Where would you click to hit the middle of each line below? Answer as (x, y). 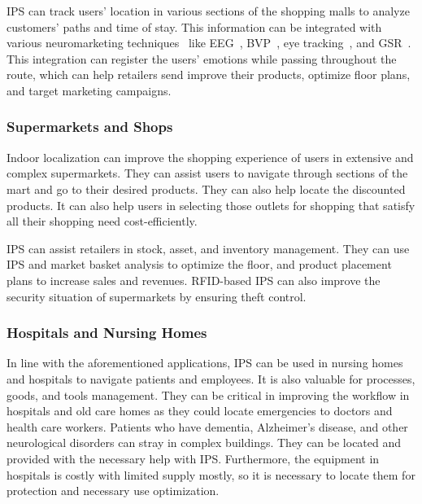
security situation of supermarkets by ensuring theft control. (157, 296)
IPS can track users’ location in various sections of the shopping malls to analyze (208, 11)
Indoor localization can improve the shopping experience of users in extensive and (210, 157)
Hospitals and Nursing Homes (107, 333)
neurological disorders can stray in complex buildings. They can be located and (204, 443)
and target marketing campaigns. (89, 90)
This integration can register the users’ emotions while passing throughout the (202, 58)
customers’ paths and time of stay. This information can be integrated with (194, 26)
